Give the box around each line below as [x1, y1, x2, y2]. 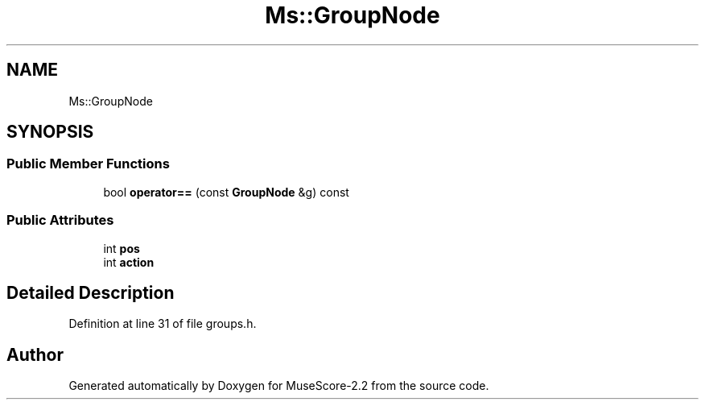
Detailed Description [6, 282, 175, 303]
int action [103, 255, 155, 269]
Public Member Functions [6, 155, 170, 172]
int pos [103, 241, 140, 255]
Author [6, 344, 64, 365]
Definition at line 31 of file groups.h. [68, 317, 257, 331]
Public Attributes [6, 212, 114, 229]
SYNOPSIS [6, 122, 94, 143]
